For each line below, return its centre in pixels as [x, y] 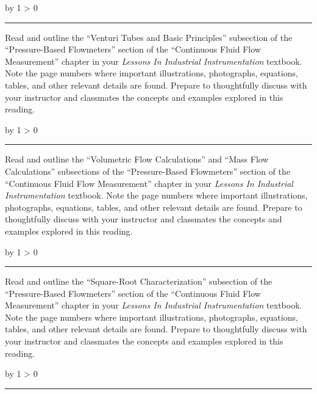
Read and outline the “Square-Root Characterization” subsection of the [139, 281]
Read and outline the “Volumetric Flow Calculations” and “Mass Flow [137, 159]
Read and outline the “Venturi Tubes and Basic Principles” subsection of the [149, 37]
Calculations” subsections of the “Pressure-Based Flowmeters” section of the [148, 171]
